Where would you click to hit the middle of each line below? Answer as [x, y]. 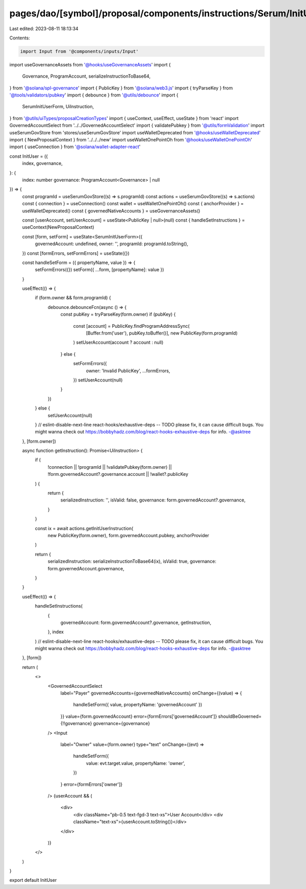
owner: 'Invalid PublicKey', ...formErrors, [128, 371]
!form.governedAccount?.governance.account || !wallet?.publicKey [118, 474]
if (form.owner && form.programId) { [73, 298]
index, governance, [43, 163]
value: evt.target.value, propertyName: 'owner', [136, 763]
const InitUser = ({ [29, 156]
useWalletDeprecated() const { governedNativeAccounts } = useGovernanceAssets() [111, 211]
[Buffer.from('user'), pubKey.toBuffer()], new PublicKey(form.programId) [162, 333]
